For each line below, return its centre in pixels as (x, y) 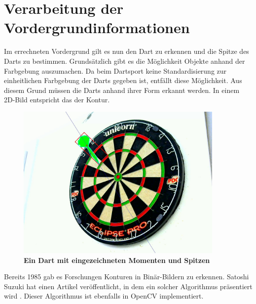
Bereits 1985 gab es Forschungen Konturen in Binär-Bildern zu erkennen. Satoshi (127, 277)
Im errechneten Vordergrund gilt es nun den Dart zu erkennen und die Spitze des (127, 51)
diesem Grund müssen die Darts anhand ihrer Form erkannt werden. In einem (122, 90)
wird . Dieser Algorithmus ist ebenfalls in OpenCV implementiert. (104, 296)
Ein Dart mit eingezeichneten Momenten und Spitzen (117, 260)
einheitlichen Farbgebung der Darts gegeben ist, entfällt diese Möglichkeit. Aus (123, 80)
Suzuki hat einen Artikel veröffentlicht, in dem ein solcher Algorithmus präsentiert (128, 286)
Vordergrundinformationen (97, 27)
